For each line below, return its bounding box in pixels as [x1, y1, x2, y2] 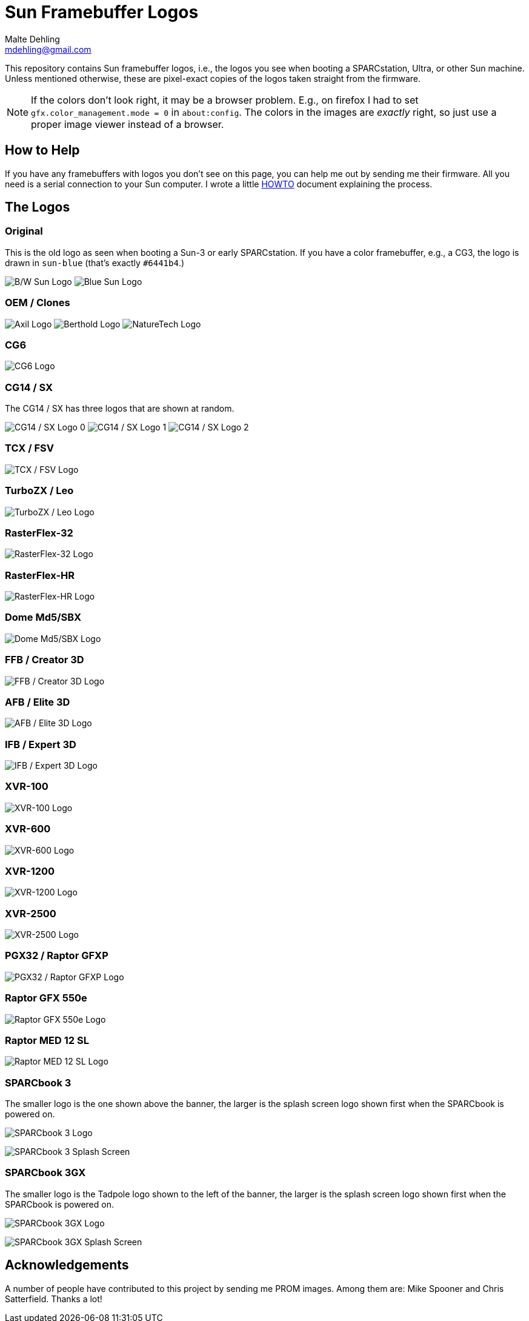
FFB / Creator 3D [5, 654, 84, 666]
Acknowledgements [5, 1257, 129, 1273]
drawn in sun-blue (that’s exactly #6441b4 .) [5, 257, 185, 268]
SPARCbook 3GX [5, 1166, 86, 1179]
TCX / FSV [5, 442, 54, 455]
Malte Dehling [5, 33, 60, 44]
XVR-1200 [5, 865, 55, 877]
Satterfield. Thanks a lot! [5, 1293, 102, 1304]
